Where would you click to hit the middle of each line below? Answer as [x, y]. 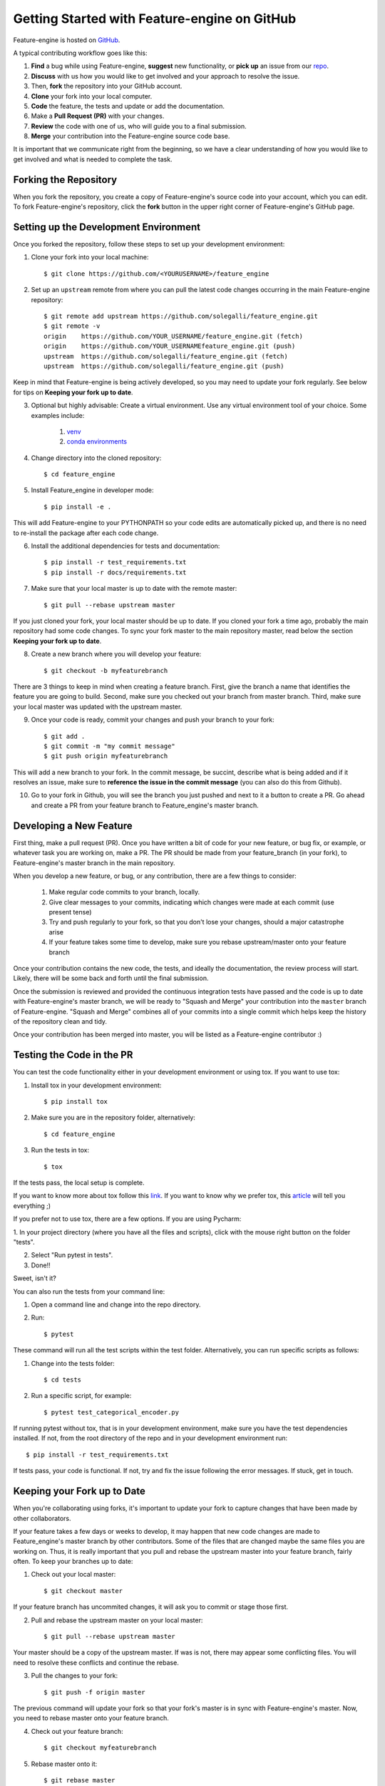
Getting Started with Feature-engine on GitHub [155, 19]
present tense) [70, 912]
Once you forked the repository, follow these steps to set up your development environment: [149, 244]
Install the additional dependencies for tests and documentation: [125, 546]
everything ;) [32, 1206]
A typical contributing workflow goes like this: [80, 53]
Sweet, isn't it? [35, 1278]
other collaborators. [42, 1518]
